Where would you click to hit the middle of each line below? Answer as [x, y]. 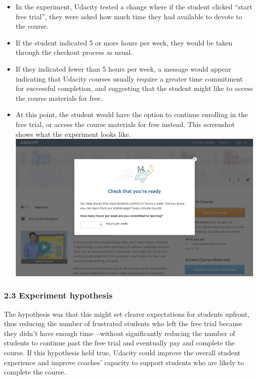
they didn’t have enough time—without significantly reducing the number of [120, 333]
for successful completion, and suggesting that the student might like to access [134, 88]
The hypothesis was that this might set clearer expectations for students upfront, [127, 314]
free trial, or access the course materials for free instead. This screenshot [125, 124]
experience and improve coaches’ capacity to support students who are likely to [124, 362]
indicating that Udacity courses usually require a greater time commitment [129, 78]
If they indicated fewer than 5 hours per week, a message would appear [123, 68]
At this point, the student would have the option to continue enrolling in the [132, 114]
